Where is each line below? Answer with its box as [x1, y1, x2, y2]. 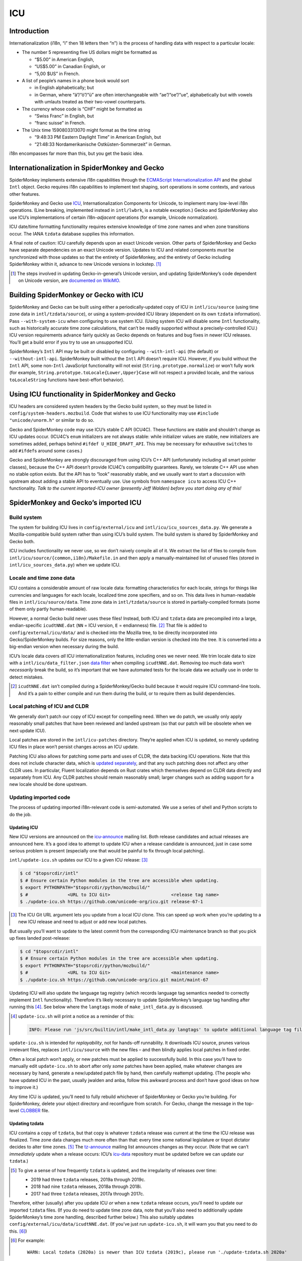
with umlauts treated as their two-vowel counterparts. [34, 99, 146, 105]
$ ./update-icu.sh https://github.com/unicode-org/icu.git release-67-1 [20, 898, 203, 904]
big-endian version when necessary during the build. [9, 644, 119, 650]
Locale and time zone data [9, 574, 75, 581]
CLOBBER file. [20, 1108, 50, 1114]
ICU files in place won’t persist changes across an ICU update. [9, 744, 139, 750]
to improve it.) [9, 1084, 38, 1091]
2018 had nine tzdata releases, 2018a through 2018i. [31, 1183, 142, 1190]
